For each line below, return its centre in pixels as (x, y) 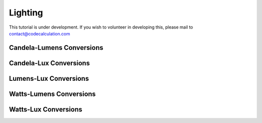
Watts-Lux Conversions (46, 109)
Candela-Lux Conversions (49, 63)
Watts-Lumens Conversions (52, 94)
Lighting (26, 13)
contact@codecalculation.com (40, 33)
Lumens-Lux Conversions (49, 78)
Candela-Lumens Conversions (56, 48)
